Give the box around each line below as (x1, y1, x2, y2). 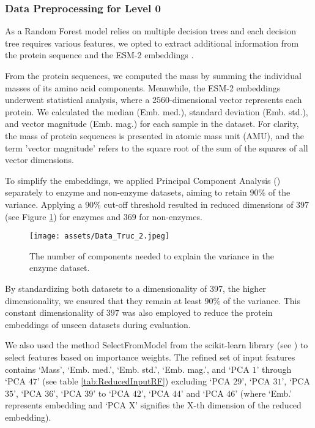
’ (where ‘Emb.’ (235, 386, 292, 399)
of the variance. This (223, 294, 301, 307)
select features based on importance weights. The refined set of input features (5, 350, 295, 363)
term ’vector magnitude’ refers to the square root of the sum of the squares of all (5, 141, 308, 154)
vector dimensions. (5, 153, 74, 166)
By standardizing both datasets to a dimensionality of (5, 281, 207, 294)
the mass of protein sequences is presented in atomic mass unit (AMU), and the (5, 129, 305, 142)
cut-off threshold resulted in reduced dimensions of (103, 197, 294, 210)
